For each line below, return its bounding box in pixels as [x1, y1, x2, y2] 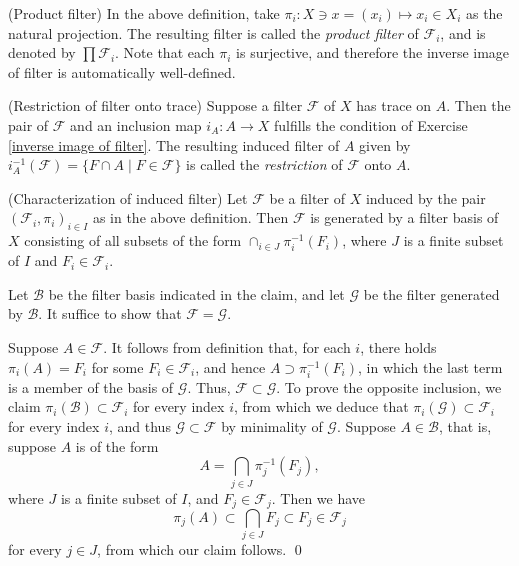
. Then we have [271, 487, 366, 508]
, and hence [195, 356, 266, 377]
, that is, [438, 416, 492, 437]
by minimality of [221, 416, 323, 437]
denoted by [8, 42, 76, 63]
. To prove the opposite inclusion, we [276, 376, 502, 397]
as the [465, 3, 503, 23]
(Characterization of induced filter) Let [8, 187, 248, 208]
